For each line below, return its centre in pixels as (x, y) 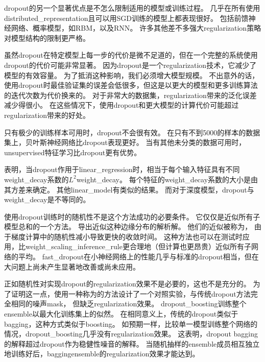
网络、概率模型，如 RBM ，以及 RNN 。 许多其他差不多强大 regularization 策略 (136, 28)
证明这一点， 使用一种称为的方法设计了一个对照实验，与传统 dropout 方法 (131, 293)
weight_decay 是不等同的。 (47, 199)
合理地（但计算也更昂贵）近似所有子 (190, 246)
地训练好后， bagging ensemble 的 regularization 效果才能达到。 (102, 354)
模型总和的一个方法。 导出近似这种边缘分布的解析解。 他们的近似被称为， (128, 226)
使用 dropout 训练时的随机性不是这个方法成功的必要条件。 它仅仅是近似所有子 (132, 216)
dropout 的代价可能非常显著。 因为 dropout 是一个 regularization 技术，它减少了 (130, 65)
